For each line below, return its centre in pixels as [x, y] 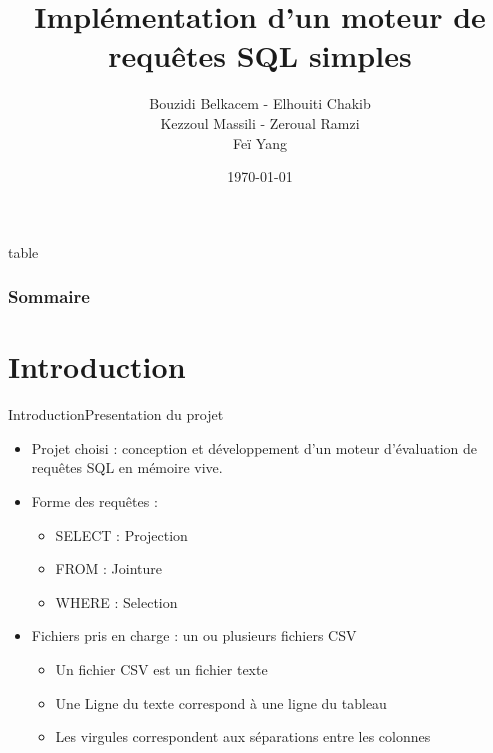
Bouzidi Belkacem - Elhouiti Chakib [260, 103]
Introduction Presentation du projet [116, 414]
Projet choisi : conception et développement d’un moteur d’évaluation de [254, 447]
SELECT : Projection [121, 534]
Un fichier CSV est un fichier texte [161, 669]
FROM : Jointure [109, 568]
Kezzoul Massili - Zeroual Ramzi [260, 122]
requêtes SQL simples [260, 55]
